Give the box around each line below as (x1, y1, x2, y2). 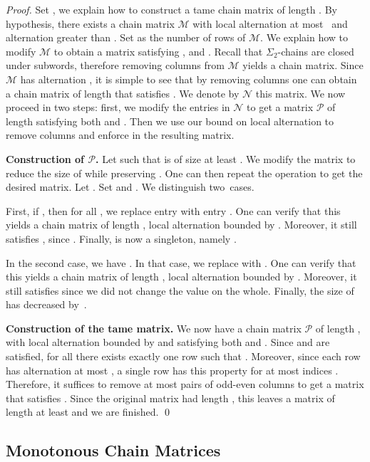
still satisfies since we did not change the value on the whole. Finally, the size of (6, 283, 354, 298)
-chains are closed (277, 43, 354, 58)
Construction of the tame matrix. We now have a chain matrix (6, 320, 302, 335)
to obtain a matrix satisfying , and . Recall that (53, 43, 263, 58)
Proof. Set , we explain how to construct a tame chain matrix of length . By (6, 2, 337, 16)
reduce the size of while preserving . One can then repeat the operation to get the (6, 165, 363, 180)
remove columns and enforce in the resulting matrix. (6, 127, 235, 142)
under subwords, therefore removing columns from (6, 58, 225, 73)
